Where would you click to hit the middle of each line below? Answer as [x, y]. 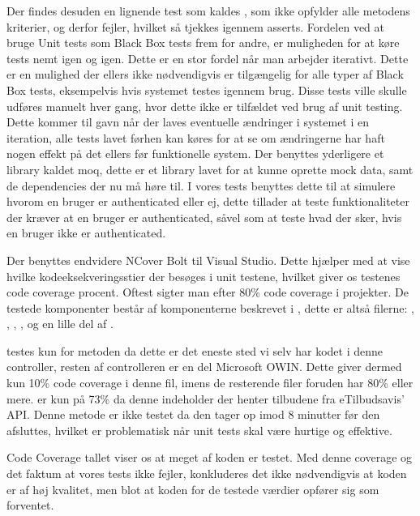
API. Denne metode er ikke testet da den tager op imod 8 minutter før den [193, 414]
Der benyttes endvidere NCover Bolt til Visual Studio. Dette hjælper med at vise [208, 260]
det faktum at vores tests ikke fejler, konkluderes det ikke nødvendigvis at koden [207, 473]
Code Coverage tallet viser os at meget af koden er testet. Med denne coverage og [210, 457]
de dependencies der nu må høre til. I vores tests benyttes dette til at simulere [201, 185]
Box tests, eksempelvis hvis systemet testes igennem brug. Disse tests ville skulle [207, 90]
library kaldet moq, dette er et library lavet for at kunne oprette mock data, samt [210, 169]
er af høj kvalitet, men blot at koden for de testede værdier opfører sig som [193, 489]
